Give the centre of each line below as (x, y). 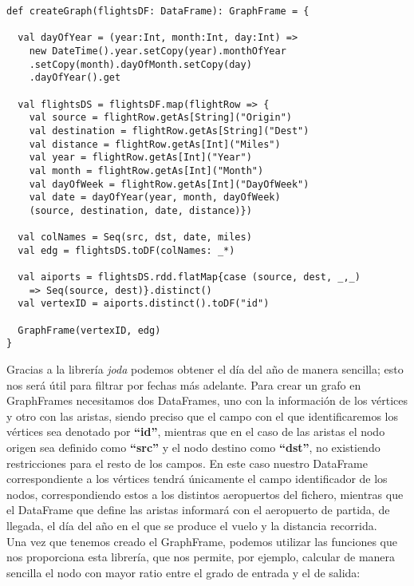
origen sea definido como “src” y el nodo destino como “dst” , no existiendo (193, 447)
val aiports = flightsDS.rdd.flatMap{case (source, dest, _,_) (189, 277)
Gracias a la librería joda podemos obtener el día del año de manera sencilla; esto (205, 369)
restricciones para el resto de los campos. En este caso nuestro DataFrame (187, 463)
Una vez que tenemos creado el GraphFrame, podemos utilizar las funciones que (202, 541)
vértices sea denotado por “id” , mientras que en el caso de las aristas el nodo (196, 432)
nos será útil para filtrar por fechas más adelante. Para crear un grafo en (184, 384)
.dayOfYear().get (75, 78)
